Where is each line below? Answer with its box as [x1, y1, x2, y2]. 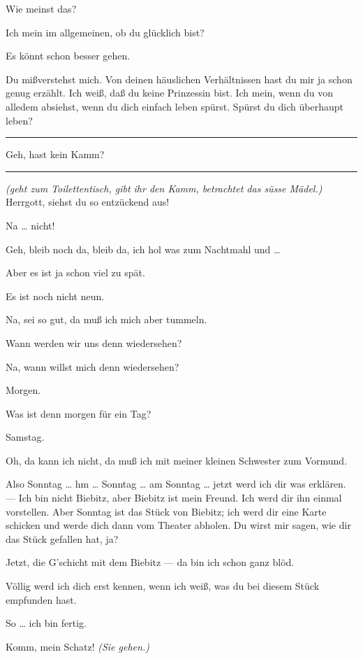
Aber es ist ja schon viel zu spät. [6, 265, 145, 280]
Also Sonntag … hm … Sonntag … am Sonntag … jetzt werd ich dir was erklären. [6, 476, 346, 491]
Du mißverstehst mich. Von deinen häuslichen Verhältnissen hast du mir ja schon [6, 71, 353, 86]
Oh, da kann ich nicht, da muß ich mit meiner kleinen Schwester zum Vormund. [6, 453, 348, 467]
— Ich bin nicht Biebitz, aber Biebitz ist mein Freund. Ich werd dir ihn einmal [6, 490, 342, 505]
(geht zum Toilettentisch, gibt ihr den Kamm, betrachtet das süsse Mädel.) [6, 180, 323, 195]
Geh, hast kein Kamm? [6, 147, 105, 162]
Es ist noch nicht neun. [6, 288, 105, 303]
